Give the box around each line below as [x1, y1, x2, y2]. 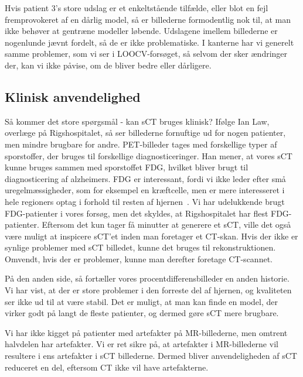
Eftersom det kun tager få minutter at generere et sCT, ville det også [42, 218, 291, 231]
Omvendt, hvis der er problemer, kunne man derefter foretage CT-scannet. [5, 252, 273, 265]
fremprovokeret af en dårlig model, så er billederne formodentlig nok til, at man [5, 13, 291, 25]
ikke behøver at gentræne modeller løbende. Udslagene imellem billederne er [5, 25, 278, 37]
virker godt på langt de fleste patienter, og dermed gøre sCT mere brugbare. [5, 307, 279, 319]
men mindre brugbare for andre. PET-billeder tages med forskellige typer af [5, 138, 277, 150]
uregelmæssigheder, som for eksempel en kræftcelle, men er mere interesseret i [5, 184, 285, 196]
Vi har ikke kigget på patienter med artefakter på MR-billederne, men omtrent [5, 326, 288, 338]
